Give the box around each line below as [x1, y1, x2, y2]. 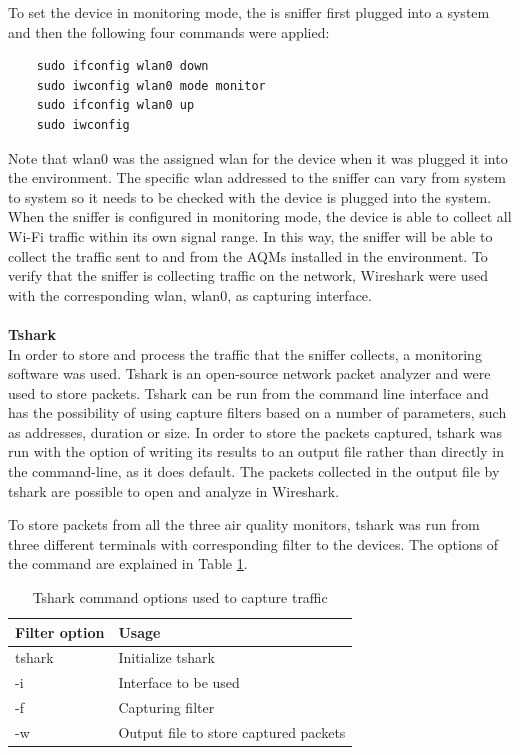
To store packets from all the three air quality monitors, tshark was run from [8, 514, 480, 535]
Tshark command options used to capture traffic [32, 587, 328, 608]
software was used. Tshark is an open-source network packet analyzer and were [8, 363, 491, 384]
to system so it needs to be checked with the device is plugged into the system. [8, 186, 492, 207]
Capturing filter [118, 697, 215, 718]
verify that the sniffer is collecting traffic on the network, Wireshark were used [8, 265, 489, 286]
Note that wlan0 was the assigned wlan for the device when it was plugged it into [8, 147, 508, 168]
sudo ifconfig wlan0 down [36, 59, 209, 74]
